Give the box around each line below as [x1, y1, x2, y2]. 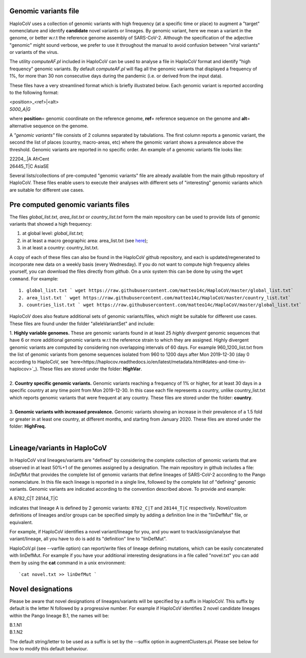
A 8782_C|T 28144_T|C [9, 495, 58, 502]
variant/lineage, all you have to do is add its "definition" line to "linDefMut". [9, 536, 167, 542]
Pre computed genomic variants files [9, 200, 130, 209]
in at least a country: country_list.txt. [22, 245, 99, 251]
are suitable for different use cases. [9, 187, 84, 193]
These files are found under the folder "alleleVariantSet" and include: [9, 321, 155, 327]
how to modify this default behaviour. [9, 646, 88, 652]
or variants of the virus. [9, 49, 59, 55]
